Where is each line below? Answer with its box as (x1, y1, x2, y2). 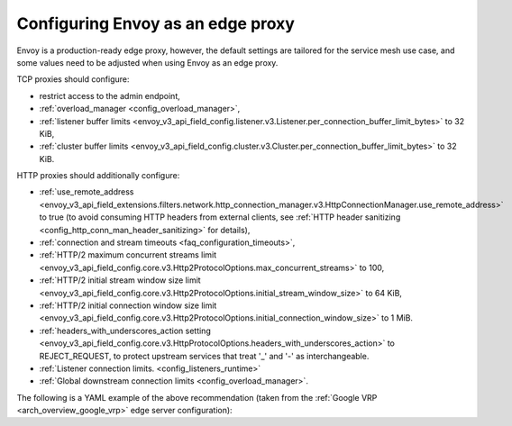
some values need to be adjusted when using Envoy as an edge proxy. (16, 57, 279, 68)
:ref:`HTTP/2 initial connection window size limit (39, 300, 217, 311)
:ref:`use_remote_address (39, 186, 134, 197)
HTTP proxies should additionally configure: (16, 170, 180, 181)
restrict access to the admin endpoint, (39, 90, 180, 101)
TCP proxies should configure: (16, 74, 130, 85)
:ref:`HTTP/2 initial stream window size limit (39, 275, 202, 286)
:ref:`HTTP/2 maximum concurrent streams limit (39, 249, 217, 260)
